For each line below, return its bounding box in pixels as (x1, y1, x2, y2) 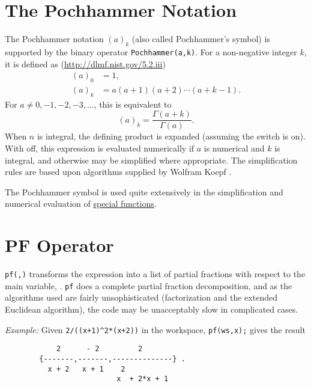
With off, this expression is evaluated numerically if (5, 142, 194, 155)
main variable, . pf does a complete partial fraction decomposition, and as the (5, 279, 292, 292)
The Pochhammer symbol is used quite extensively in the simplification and (5, 185, 283, 198)
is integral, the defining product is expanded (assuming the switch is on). (37, 130, 306, 142)
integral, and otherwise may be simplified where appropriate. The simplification (5, 153, 298, 166)
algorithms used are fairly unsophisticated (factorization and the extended (5, 291, 277, 304)
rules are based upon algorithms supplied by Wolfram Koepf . (5, 165, 232, 178)
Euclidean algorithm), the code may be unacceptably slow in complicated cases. (5, 303, 298, 316)
